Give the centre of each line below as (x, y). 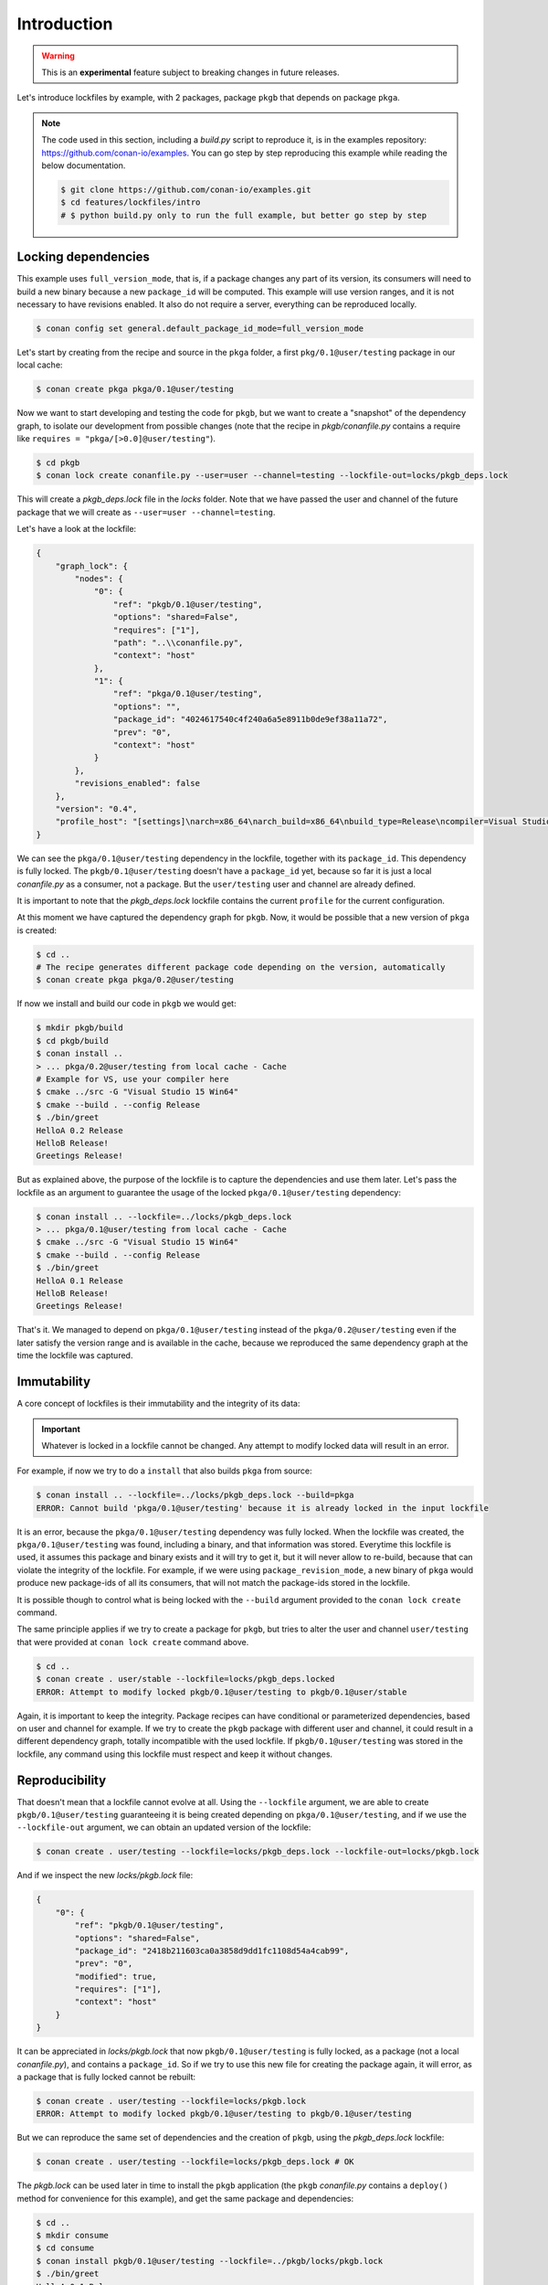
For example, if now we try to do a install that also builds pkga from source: (164, 1471)
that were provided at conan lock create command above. (133, 1642)
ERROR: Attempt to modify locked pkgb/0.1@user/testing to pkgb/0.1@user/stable (221, 1692)
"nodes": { (99, 579)
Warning (58, 56)
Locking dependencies (84, 257)
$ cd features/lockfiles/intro (131, 202)
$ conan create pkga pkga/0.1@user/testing (135, 389)
